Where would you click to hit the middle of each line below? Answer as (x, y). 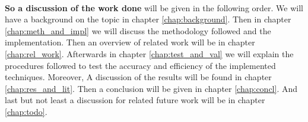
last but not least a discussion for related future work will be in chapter (135, 100)
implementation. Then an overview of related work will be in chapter (130, 42)
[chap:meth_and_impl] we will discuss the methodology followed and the (138, 30)
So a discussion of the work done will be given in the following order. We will (154, 7)
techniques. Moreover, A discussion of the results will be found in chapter (138, 77)
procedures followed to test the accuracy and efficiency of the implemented (140, 65)
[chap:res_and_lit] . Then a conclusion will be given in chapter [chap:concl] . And (151, 88)
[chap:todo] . (26, 111)
